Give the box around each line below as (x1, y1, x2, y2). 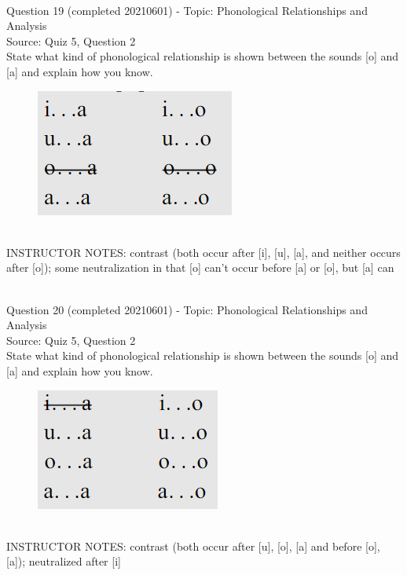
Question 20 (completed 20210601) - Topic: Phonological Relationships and (6, 301, 368, 317)
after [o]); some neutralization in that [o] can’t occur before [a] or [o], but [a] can (6, 259, 394, 276)
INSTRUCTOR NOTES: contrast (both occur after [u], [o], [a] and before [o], (6, 537, 380, 554)
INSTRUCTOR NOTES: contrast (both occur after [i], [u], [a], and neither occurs (6, 244, 401, 260)
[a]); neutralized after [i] (6, 553, 121, 570)
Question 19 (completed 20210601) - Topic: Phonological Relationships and (6, 2, 368, 18)
